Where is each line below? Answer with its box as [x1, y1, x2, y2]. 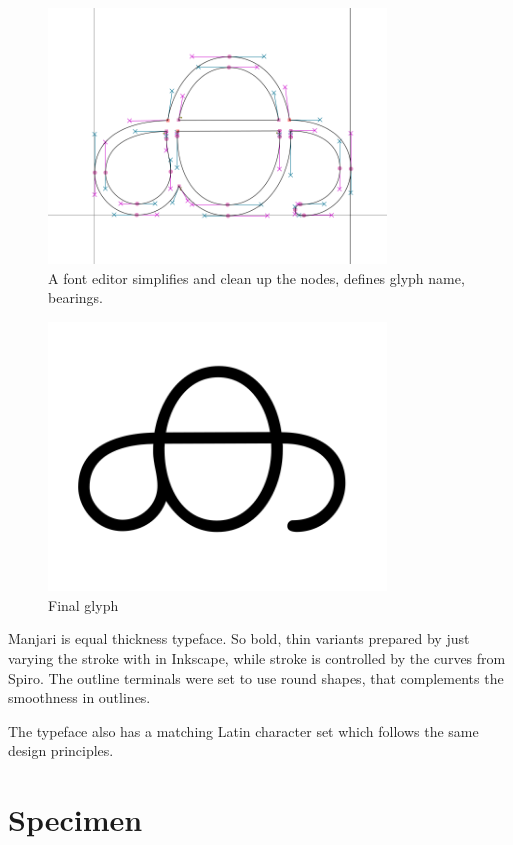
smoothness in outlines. [8, 687, 151, 708]
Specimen [8, 799, 143, 840]
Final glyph [48, 594, 119, 615]
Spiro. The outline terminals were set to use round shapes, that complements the [8, 667, 504, 688]
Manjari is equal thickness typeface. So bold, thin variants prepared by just [8, 628, 470, 649]
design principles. [8, 740, 114, 761]
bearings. [48, 287, 103, 308]
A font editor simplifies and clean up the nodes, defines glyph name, [48, 267, 465, 288]
